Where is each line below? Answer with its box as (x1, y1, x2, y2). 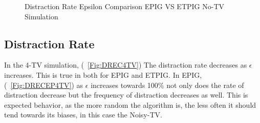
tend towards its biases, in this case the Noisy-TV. (4, 109, 162, 120)
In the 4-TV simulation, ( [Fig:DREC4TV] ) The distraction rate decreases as (4, 59, 247, 70)
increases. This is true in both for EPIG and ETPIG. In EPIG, (4, 69, 202, 80)
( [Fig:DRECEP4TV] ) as (4, 79, 83, 90)
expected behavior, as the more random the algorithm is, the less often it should (4, 99, 256, 110)
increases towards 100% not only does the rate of (91, 79, 244, 90)
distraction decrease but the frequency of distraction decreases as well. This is (4, 89, 248, 100)
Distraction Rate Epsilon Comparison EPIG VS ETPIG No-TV (25, 1, 224, 11)
